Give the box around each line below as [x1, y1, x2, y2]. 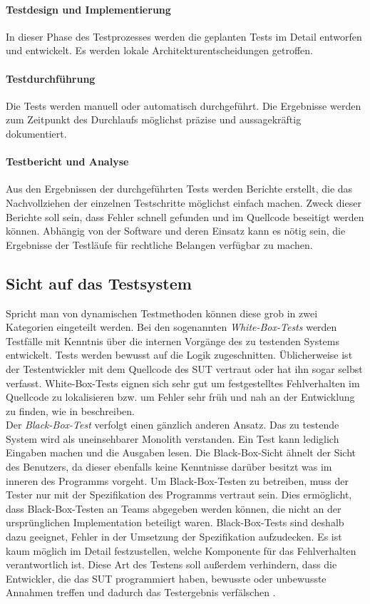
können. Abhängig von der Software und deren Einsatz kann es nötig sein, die [6, 223, 346, 238]
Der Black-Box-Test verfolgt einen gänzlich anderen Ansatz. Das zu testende [6, 417, 339, 432]
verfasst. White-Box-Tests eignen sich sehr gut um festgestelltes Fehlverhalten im [6, 375, 360, 390]
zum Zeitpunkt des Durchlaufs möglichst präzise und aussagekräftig [6, 112, 302, 127]
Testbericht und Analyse [6, 154, 129, 169]
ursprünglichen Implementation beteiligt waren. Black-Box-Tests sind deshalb [6, 515, 344, 530]
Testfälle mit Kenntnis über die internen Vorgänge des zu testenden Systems [6, 333, 340, 348]
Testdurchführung [6, 71, 96, 86]
